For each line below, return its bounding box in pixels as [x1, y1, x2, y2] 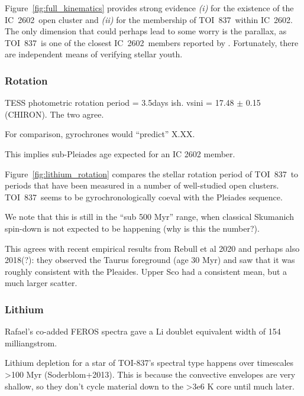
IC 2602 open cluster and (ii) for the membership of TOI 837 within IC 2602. [5, 13, 293, 25]
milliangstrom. [5, 336, 57, 349]
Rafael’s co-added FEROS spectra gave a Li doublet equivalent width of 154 [5, 325, 281, 337]
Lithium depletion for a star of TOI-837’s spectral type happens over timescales [5, 356, 294, 369]
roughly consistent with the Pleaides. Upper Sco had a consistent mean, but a [5, 265, 287, 277]
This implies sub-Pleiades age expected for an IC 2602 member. [5, 147, 235, 160]
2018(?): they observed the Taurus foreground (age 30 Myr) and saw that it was [5, 254, 295, 266]
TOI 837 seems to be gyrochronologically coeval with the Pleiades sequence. [5, 190, 283, 203]
